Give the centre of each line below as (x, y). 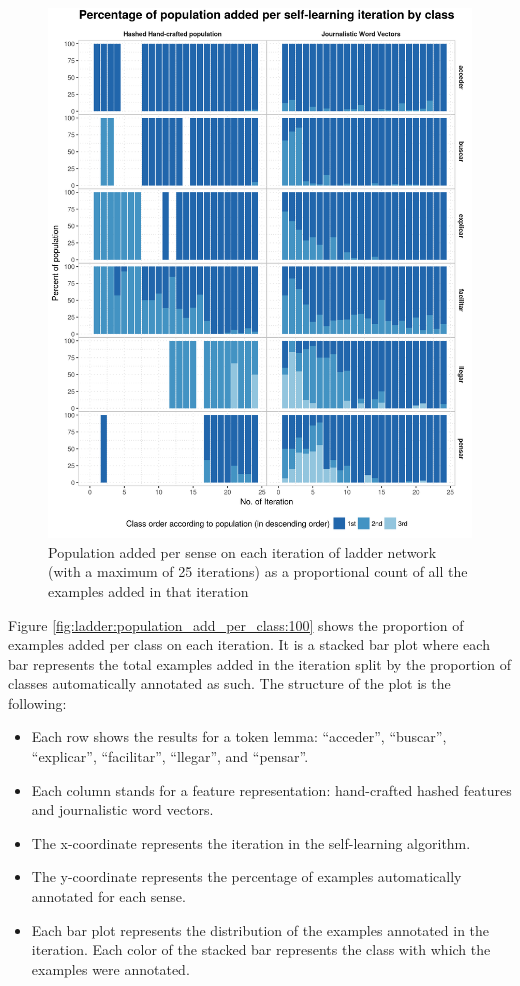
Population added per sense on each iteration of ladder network (242, 551)
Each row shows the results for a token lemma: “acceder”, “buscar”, (239, 736)
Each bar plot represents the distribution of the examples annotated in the (260, 929)
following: (37, 702)
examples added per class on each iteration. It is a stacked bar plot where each (249, 644)
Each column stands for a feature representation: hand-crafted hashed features (271, 789)
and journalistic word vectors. (122, 809)
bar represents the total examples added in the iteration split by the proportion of (260, 663)
